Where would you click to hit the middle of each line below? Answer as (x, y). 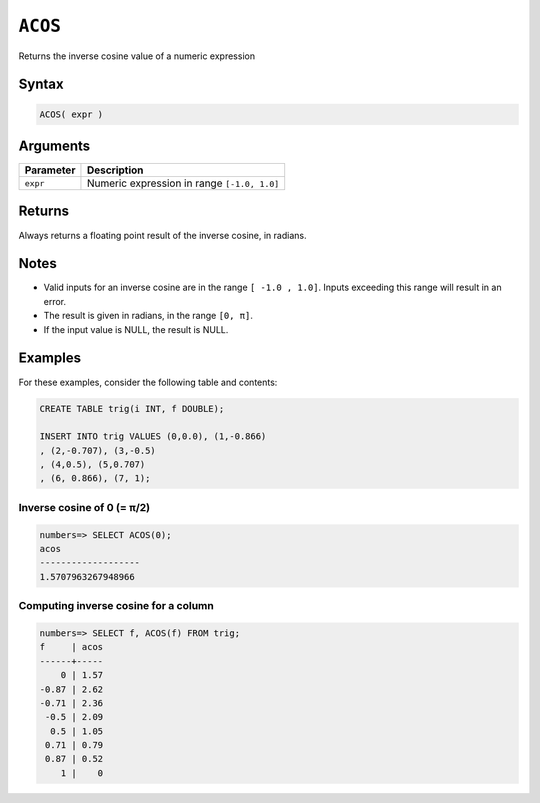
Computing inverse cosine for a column (116, 606)
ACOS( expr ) (71, 114)
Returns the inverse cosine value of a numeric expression (136, 56)
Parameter (50, 170)
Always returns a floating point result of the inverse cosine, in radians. (162, 235)
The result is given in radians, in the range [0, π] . (148, 316)
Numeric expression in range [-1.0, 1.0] (183, 183)
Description (115, 170)
